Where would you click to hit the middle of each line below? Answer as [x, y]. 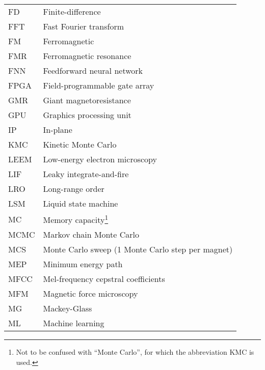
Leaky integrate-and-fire [86, 174]
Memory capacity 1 [76, 219]
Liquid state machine [81, 203]
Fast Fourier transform [84, 26]
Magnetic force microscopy [90, 294]
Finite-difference [72, 11]
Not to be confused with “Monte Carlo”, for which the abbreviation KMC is [135, 352]
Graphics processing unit [87, 115]
